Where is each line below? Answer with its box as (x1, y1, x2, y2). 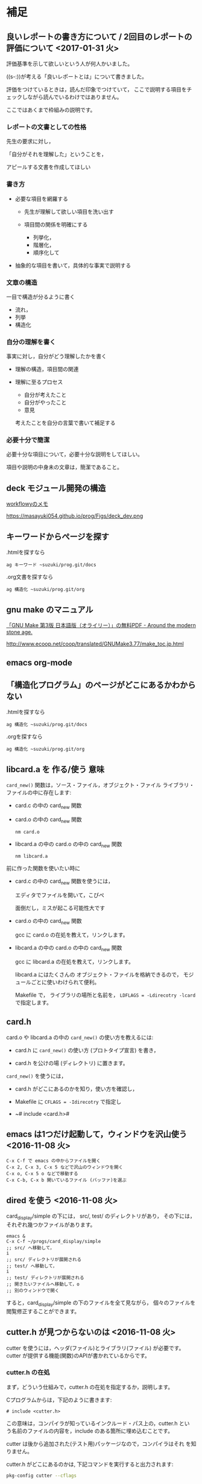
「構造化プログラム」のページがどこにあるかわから (6, 679, 196, 690)
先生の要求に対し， (6, 137, 54, 145)
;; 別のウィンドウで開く (6, 1287, 60, 1293)
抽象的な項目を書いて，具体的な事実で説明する (14, 262, 131, 269)
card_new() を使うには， (6, 1072, 67, 1080)
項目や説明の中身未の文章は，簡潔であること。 (6, 464, 122, 471)
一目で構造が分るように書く (6, 293, 75, 300)
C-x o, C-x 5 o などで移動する (6, 1171, 78, 1177)
